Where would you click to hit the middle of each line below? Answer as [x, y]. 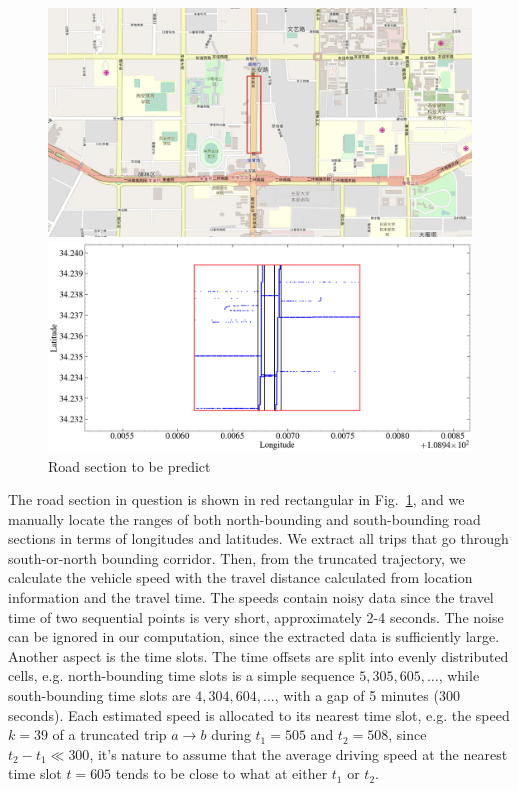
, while [459, 675]
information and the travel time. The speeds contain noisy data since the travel [251, 597]
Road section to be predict [129, 465]
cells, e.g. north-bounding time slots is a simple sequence [181, 675]
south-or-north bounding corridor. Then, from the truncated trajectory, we [237, 557]
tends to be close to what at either [221, 773]
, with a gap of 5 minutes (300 [367, 695]
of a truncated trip [109, 734]
